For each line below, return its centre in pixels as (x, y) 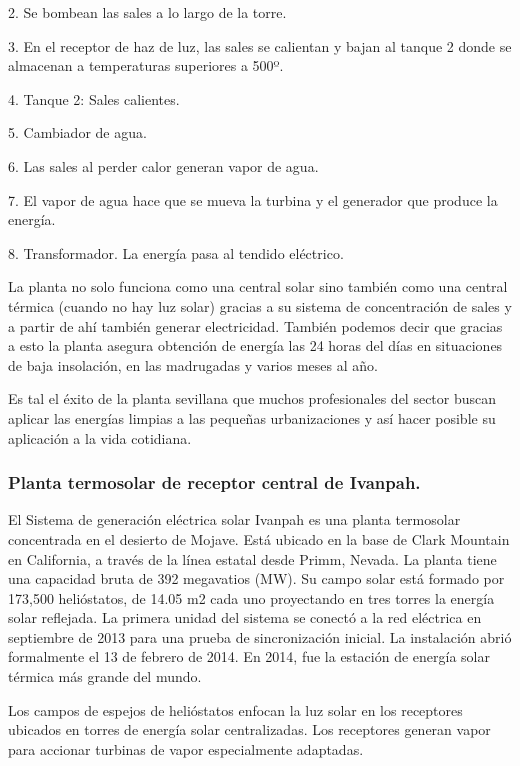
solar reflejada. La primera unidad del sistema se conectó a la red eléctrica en (245, 617)
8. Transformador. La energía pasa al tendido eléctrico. (176, 252)
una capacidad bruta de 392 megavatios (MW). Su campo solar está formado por (256, 578)
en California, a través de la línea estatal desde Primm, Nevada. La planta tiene (252, 558)
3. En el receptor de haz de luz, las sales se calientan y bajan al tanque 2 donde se (260, 45)
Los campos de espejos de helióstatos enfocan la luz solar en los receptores (235, 709)
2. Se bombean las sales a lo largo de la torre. (147, 12)
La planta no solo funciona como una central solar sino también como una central (258, 286)
